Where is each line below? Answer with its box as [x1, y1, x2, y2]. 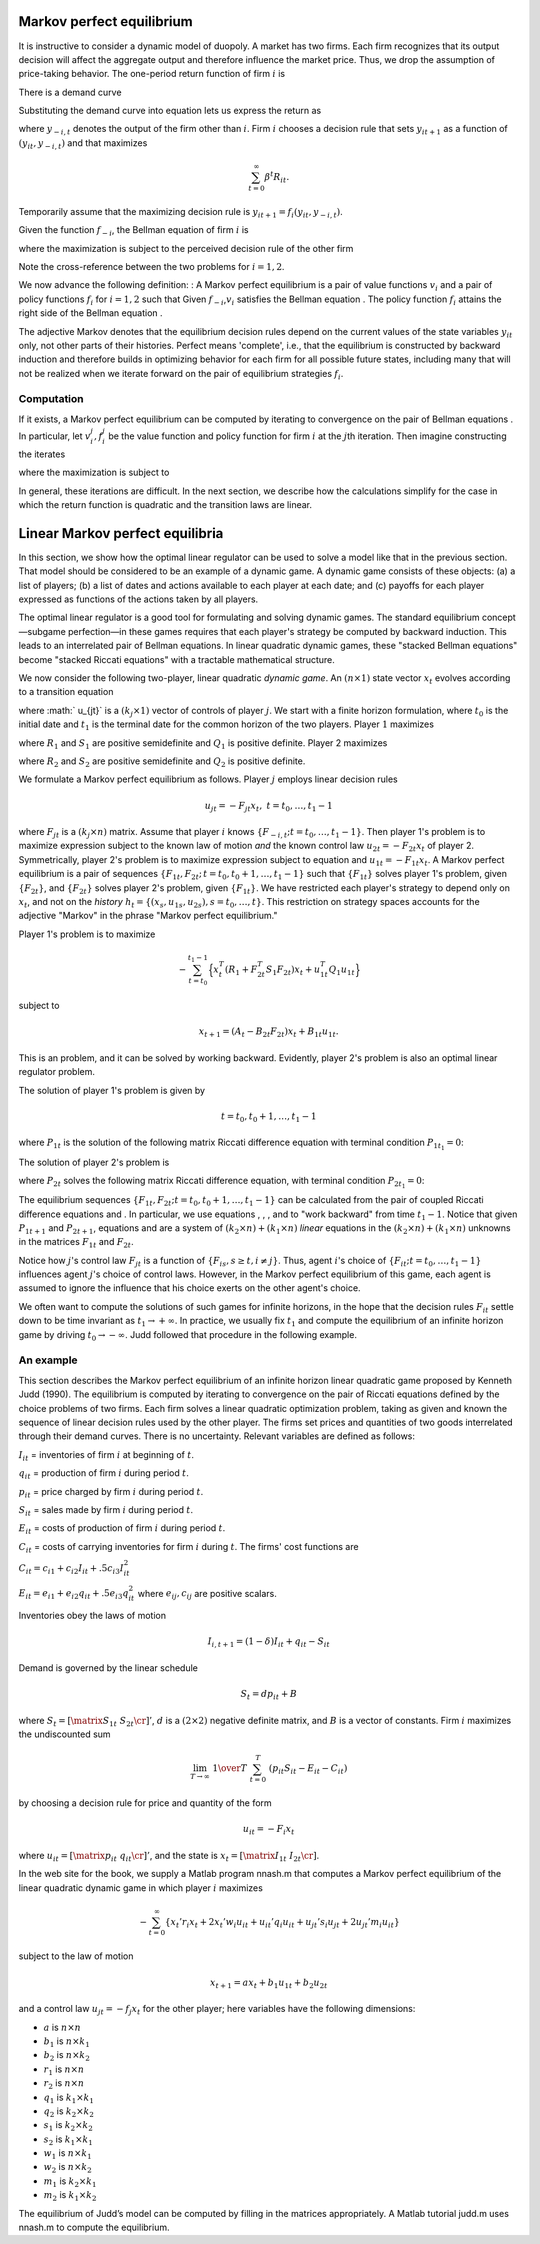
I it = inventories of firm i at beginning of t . [18, 1448, 195, 1463]
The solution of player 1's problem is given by [18, 1084, 205, 1096]
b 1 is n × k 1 [43, 2035, 90, 2049]
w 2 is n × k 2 [43, 2161, 92, 2175]
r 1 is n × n [43, 2063, 85, 2077]
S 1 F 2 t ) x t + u [265, 964, 321, 977]
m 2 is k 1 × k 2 [43, 2189, 97, 2204]
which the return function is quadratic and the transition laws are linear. [18, 498, 313, 510]
